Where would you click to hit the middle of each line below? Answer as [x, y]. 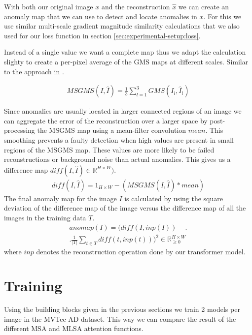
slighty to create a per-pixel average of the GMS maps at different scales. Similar [126, 61]
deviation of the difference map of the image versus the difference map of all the [125, 208]
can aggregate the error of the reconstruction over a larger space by [106, 120]
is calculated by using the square [174, 198]
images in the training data [45, 217]
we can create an [204, 6]
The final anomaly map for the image [60, 198]
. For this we [222, 16]
